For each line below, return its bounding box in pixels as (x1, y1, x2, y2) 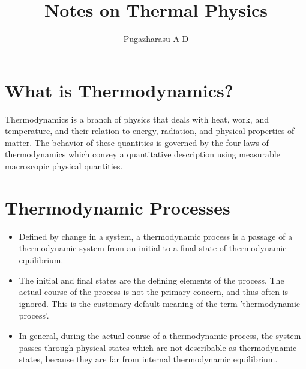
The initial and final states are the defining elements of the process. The (19, 273, 284, 286)
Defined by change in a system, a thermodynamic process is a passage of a (19, 230, 293, 242)
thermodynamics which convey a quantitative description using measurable (5, 148, 280, 160)
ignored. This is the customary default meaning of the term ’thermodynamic (19, 297, 301, 310)
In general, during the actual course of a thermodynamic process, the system (19, 329, 301, 341)
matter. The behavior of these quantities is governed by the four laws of (5, 136, 269, 148)
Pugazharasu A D (123, 32, 189, 45)
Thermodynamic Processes (5, 195, 230, 219)
